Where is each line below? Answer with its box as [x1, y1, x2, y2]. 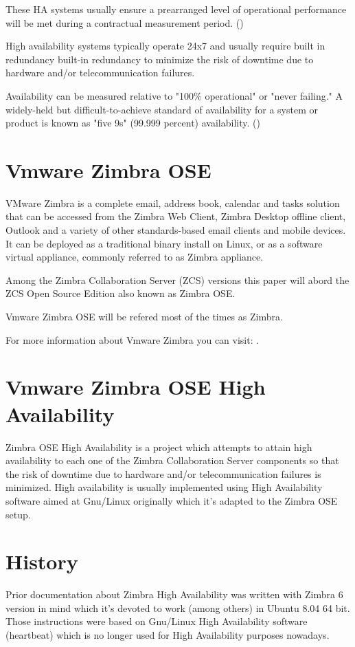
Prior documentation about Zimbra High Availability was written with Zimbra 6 [5, 587, 343, 602]
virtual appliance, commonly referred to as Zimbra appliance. [5, 250, 264, 264]
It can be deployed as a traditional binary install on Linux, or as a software [5, 236, 323, 250]
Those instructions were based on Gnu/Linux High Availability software [5, 614, 308, 628]
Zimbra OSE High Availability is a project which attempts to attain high [5, 439, 312, 454]
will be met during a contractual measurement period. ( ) [5, 15, 244, 30]
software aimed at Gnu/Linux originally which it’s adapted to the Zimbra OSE [5, 493, 338, 507]
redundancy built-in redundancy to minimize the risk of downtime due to [5, 52, 314, 66]
